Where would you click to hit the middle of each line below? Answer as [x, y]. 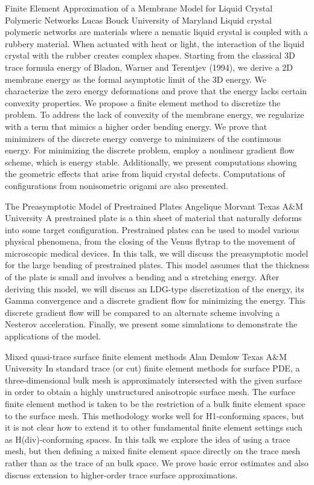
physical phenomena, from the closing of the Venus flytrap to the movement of [150, 241]
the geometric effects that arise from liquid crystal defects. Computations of [145, 174]
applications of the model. [53, 336]
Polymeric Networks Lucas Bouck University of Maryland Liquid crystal [138, 20]
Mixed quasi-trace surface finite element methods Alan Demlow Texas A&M [146, 356]
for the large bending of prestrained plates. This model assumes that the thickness [157, 265]
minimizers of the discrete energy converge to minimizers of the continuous [143, 138]
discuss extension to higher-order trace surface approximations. [121, 474]
